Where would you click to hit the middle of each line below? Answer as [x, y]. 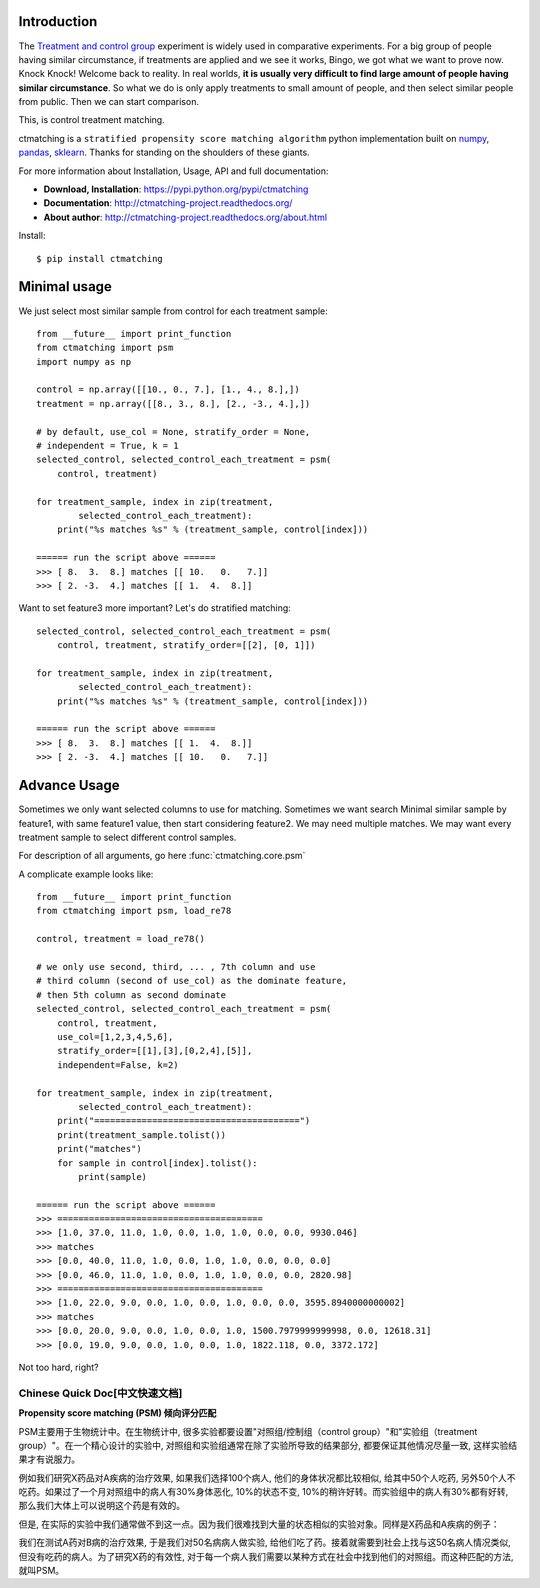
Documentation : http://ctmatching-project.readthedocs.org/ [168, 203]
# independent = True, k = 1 [107, 446]
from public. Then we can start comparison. [109, 102]
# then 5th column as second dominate [131, 994]
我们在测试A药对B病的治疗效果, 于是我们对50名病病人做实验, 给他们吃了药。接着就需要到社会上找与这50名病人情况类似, [265, 1542]
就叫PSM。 [41, 1571]
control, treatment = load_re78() [120, 939]
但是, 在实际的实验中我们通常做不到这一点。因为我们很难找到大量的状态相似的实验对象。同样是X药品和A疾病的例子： [259, 1524]
